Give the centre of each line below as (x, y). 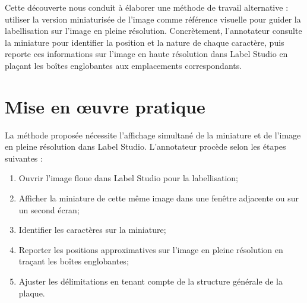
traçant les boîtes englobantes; (74, 261)
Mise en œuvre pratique (105, 106)
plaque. (32, 293)
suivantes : (24, 158)
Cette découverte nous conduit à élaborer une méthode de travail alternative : (147, 7)
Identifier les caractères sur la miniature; (92, 230)
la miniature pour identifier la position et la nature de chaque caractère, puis (145, 42)
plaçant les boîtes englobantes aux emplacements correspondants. (124, 65)
